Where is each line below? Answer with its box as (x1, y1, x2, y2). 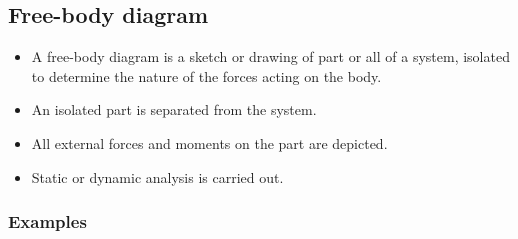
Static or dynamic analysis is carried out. (31, 166, 284, 187)
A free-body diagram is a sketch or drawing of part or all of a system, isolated (31, 46, 510, 67)
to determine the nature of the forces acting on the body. (31, 65, 382, 86)
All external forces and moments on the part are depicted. (31, 132, 388, 153)
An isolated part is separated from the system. (31, 99, 317, 120)
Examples (8, 209, 87, 234)
